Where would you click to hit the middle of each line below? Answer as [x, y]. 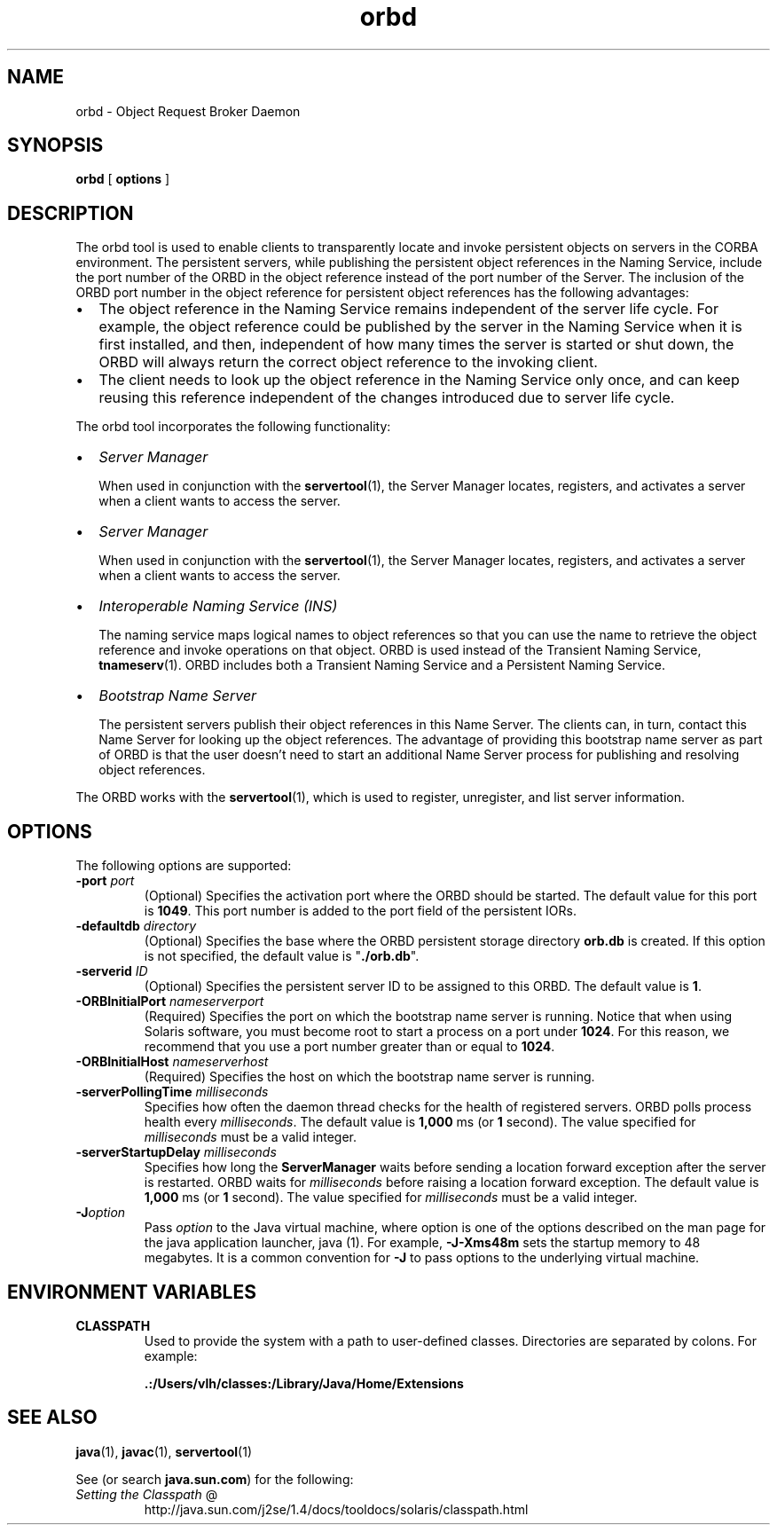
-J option [101, 1213]
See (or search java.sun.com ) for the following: [215, 1479]
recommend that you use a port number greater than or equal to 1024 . [349, 1047]
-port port [105, 881]
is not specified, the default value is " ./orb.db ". [282, 956]
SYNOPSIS [55, 145]
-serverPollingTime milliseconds [172, 1092]
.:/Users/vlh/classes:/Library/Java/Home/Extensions [304, 1383]
